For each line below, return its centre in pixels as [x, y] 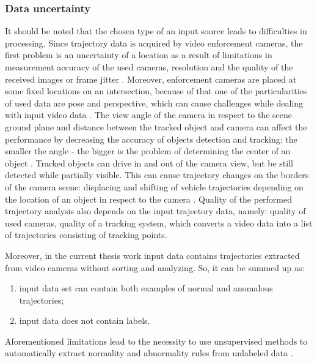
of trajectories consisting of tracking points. [86, 235]
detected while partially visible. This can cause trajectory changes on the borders [157, 175]
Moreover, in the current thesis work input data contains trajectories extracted [152, 255]
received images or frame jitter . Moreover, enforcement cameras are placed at [151, 79]
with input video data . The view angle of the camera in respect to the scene [148, 115]
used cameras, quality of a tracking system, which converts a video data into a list [159, 223]
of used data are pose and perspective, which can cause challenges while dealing [154, 103]
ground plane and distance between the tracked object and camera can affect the [156, 126]
